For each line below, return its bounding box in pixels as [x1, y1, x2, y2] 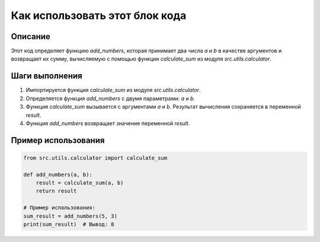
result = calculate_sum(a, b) [36, 180, 124, 186]
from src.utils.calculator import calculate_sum [23, 154, 168, 161]
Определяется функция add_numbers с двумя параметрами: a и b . [25, 95, 196, 102]
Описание [11, 31, 50, 42]
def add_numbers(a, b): [23, 171, 93, 178]
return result [36, 187, 77, 195]
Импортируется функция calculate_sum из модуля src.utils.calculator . [25, 87, 201, 94]
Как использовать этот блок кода [11, 9, 187, 22]
